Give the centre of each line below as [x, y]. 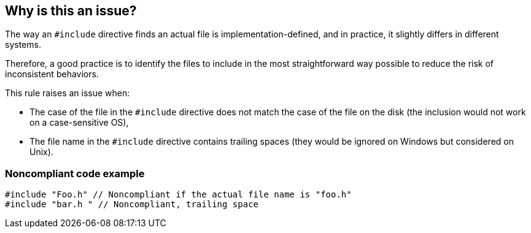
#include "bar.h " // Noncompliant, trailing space [132, 204]
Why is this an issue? [71, 11]
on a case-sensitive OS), [79, 123]
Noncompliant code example [75, 173]
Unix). [41, 152]
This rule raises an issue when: [68, 93]
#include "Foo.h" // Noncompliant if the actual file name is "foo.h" [178, 195]
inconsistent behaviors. [52, 74]
